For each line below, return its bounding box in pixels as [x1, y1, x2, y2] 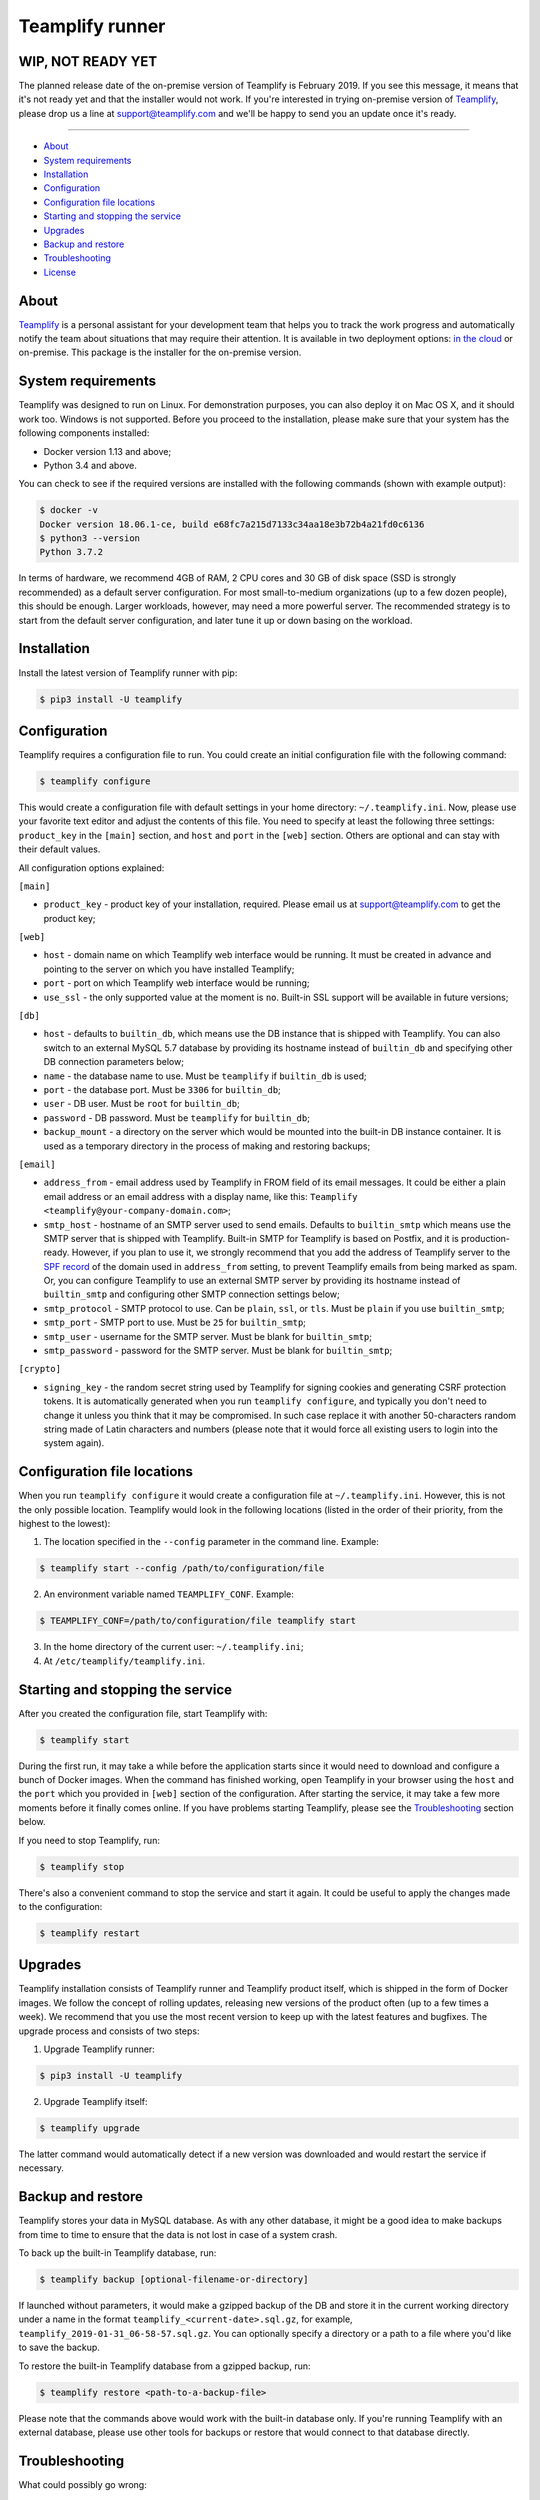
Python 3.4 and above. [43, 459, 137, 471]
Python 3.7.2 [39, 546, 104, 558]
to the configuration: [18, 1900, 103, 1912]
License [43, 266, 77, 278]
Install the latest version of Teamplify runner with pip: [18, 666, 238, 679]
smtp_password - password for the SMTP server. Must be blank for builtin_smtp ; [43, 1345, 393, 1357]
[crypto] [18, 1363, 62, 1375]
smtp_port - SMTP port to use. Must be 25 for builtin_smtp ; [43, 1316, 307, 1329]
